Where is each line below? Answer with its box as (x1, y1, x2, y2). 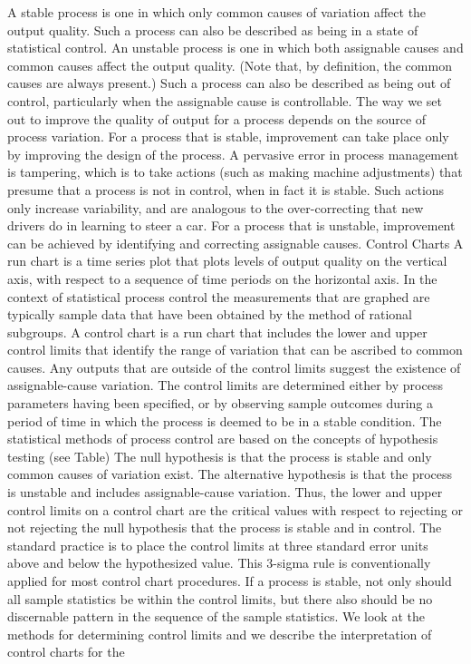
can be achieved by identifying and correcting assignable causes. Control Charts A (7, 233, 464, 252)
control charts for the (7, 642, 125, 661)
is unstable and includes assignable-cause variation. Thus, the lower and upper (7, 483, 443, 502)
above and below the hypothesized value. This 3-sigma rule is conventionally (7, 553, 431, 572)
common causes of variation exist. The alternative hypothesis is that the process (7, 464, 453, 483)
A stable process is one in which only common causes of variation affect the (7, 3, 427, 21)
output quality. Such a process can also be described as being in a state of (7, 20, 418, 39)
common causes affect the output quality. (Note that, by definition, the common (7, 55, 452, 74)
